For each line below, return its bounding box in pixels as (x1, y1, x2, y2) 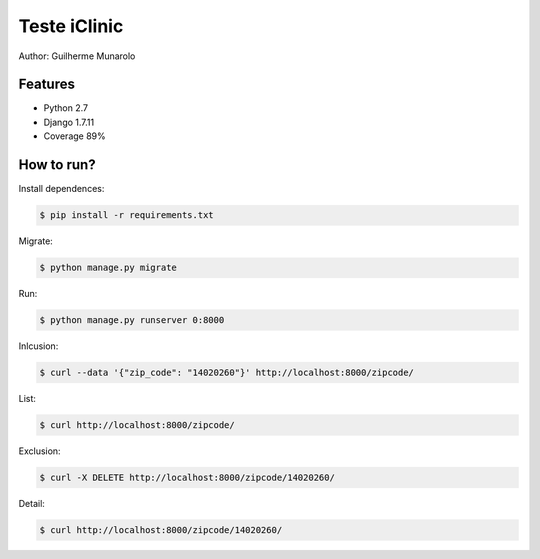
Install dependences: (18, 183, 105, 195)
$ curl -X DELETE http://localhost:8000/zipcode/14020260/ (39, 471, 335, 483)
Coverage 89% (43, 130, 107, 142)
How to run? (18, 156, 96, 174)
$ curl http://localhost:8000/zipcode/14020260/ (39, 524, 283, 535)
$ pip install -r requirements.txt (39, 210, 214, 221)
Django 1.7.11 (43, 116, 95, 128)
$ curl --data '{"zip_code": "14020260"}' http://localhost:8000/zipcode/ (39, 367, 415, 379)
